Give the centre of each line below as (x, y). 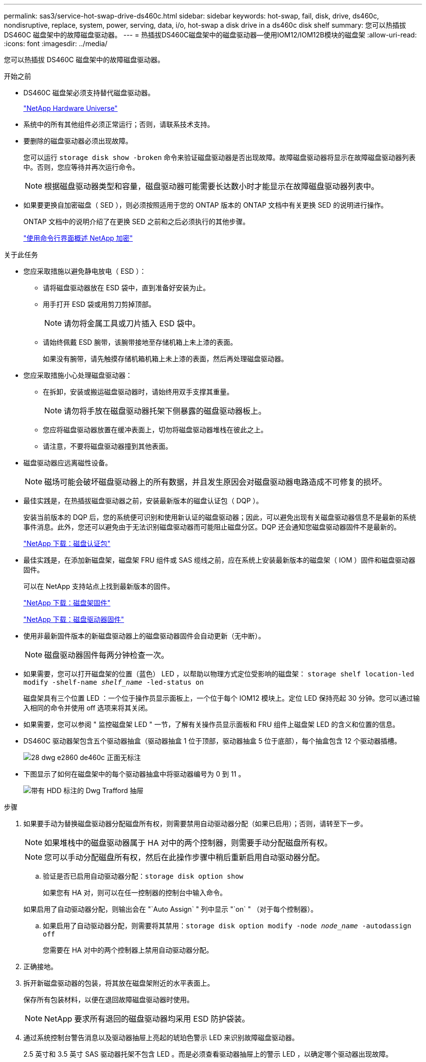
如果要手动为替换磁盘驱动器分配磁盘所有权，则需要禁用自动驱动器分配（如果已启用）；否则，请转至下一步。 (195, 823)
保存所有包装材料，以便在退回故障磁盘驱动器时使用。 (108, 1000)
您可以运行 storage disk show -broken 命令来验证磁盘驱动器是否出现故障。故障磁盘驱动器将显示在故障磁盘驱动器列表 (220, 157)
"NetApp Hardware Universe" (71, 108)
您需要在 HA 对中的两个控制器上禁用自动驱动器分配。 (128, 950)
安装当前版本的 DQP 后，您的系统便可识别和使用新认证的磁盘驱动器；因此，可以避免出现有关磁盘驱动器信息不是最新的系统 (220, 517)
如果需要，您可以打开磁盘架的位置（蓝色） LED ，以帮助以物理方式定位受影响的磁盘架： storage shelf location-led (219, 674)
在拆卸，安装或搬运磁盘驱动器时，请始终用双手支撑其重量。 (138, 392)
